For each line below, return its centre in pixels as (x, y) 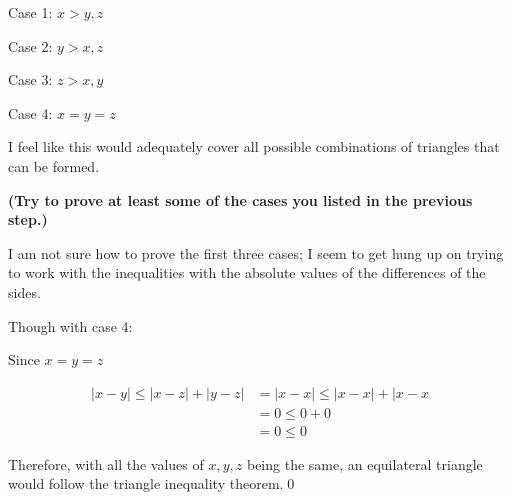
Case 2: (30, 45)
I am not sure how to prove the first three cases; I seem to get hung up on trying (256, 252)
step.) (28, 219)
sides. (24, 291)
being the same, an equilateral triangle (364, 463)
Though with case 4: (70, 325)
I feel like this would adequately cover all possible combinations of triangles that (254, 146)
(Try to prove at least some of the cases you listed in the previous (240, 199)
